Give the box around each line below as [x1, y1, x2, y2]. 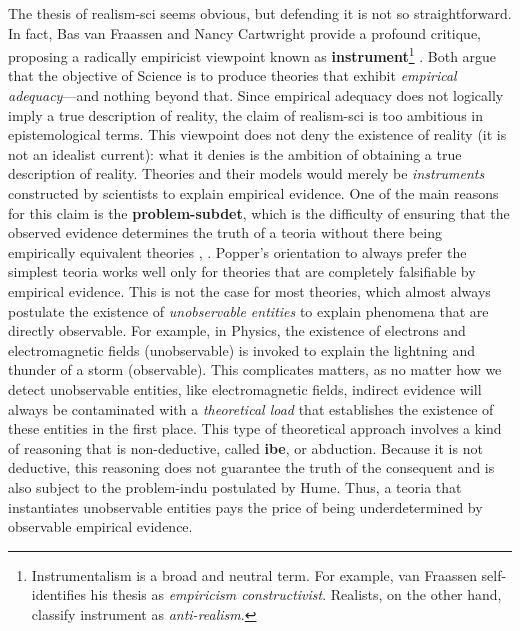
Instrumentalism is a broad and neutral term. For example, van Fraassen [31, 564, 477, 585]
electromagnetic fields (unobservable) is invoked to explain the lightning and [8, 339, 475, 360]
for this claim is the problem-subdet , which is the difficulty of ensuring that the [8, 202, 510, 223]
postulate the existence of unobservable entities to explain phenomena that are [8, 300, 489, 321]
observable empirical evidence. [8, 516, 193, 537]
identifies [31, 584, 86, 605]
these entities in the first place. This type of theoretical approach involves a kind [8, 418, 502, 439]
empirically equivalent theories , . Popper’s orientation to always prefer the [8, 241, 467, 262]
